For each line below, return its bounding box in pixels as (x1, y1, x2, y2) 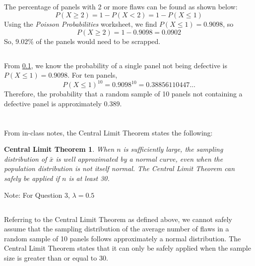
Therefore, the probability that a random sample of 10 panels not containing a (4, 89, 243, 99)
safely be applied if (4, 173, 60, 183)
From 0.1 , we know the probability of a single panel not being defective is (4, 60, 228, 70)
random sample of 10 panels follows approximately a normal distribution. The (4, 233, 241, 243)
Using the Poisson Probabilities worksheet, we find (4, 18, 157, 29)
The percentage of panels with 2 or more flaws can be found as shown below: (4, 1, 238, 12)
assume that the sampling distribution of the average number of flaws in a (4, 223, 229, 234)
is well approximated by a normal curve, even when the (56, 153, 223, 164)
